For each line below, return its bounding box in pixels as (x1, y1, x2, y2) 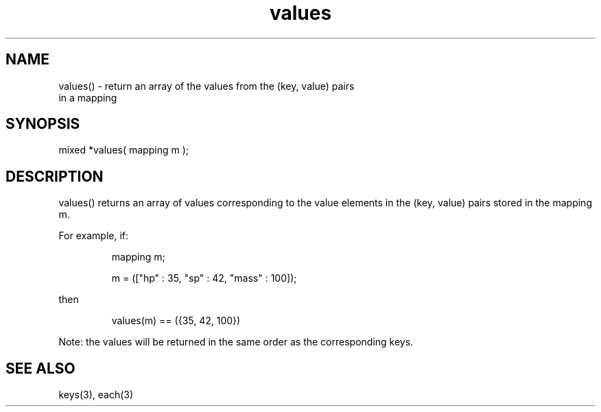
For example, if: (58, 230, 129, 242)
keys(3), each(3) (58, 389, 134, 401)
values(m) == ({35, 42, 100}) (111, 315, 241, 327)
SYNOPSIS (5, 115, 80, 133)
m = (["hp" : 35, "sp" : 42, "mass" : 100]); (111, 272, 297, 284)
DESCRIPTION (5, 167, 104, 185)
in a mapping (58, 91, 117, 104)
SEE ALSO (5, 359, 75, 377)
